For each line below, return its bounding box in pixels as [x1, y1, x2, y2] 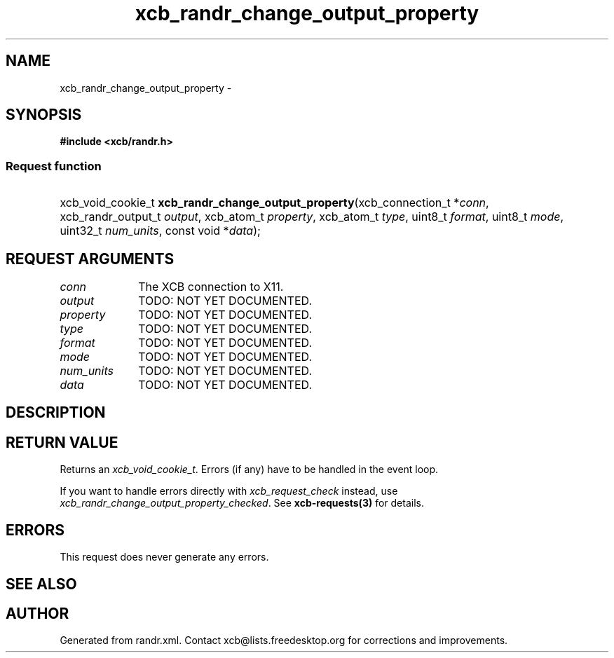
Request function [6, 158, 102, 173]
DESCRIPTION [6, 404, 106, 422]
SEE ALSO [6, 575, 77, 593]
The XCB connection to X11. [138, 280, 284, 294]
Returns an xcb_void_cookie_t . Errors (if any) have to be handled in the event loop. [60, 463, 439, 476]
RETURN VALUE [6, 433, 118, 451]
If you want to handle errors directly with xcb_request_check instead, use [60, 485, 398, 498]
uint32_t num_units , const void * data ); [60, 224, 261, 238]
